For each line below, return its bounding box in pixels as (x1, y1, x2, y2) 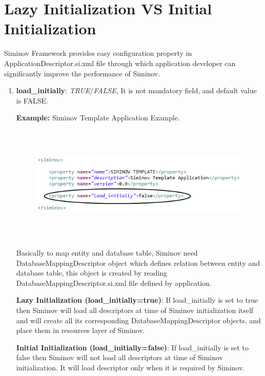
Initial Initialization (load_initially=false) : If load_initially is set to (16, 342, 249, 352)
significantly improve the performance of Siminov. (4, 68, 160, 78)
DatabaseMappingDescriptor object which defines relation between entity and (16, 257, 260, 268)
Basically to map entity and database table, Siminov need (16, 247, 198, 258)
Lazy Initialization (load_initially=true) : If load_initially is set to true (16, 295, 258, 305)
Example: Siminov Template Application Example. (16, 112, 180, 123)
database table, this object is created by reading (16, 267, 168, 278)
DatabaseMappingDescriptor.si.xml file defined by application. (16, 277, 212, 288)
